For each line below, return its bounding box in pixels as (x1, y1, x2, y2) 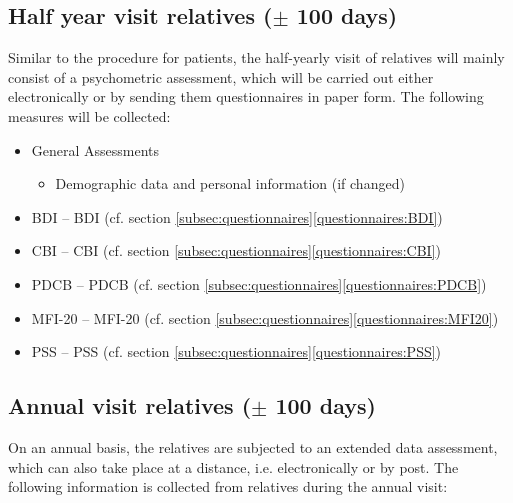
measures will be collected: (8, 105, 171, 126)
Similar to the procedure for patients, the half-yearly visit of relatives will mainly (8, 47, 505, 68)
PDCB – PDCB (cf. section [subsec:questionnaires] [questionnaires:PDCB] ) (31, 273, 487, 294)
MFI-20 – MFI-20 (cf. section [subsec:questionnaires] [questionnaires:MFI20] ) (31, 307, 499, 328)
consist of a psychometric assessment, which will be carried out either (8, 66, 434, 87)
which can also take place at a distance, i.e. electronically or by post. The (8, 456, 459, 477)
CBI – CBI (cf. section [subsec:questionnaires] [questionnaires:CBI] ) (31, 240, 441, 261)
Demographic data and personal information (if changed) (55, 173, 405, 194)
